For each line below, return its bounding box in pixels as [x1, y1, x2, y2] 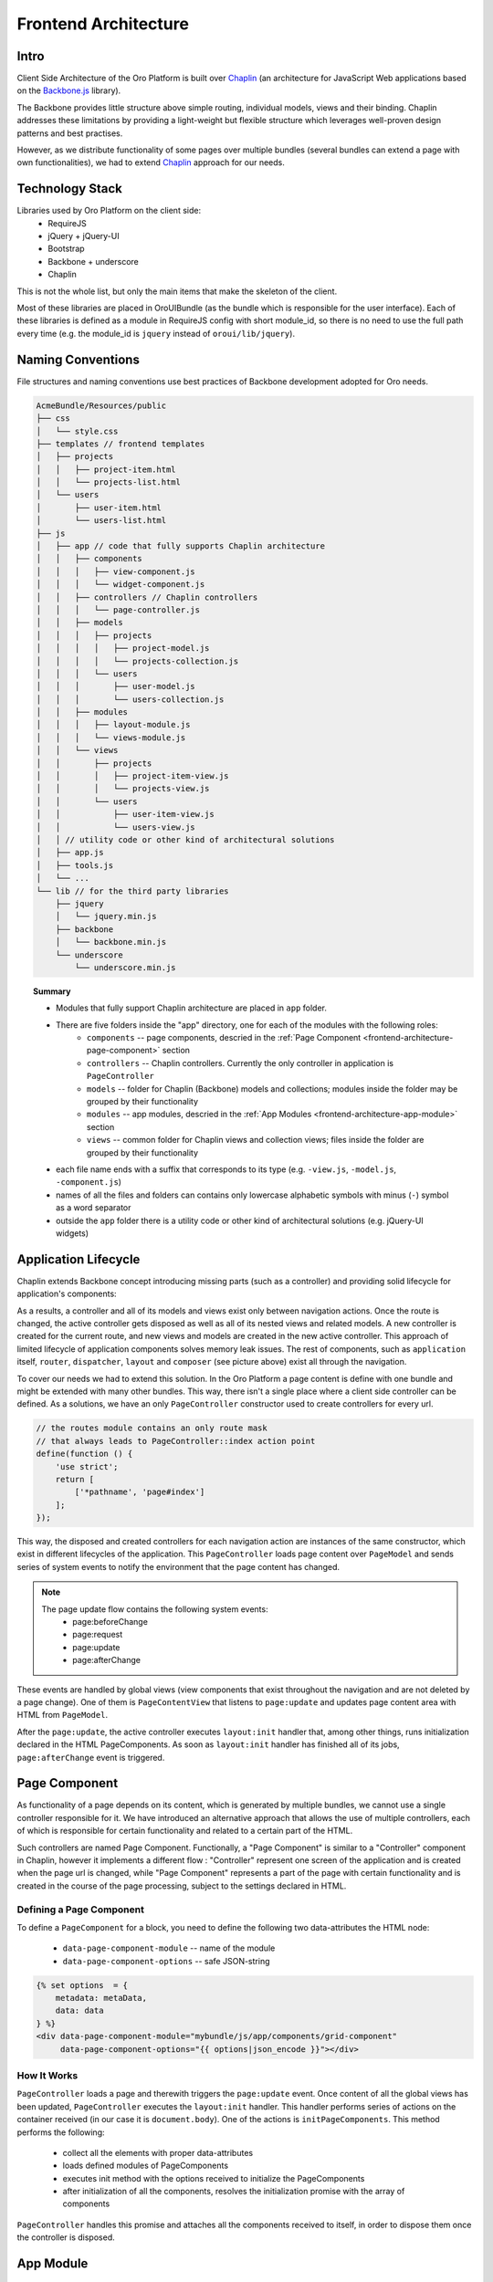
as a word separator [56, 1202, 131, 1213]
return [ [55, 1474, 95, 1484]
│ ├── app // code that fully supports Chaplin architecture [36, 541, 326, 551]
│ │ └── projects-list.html [36, 477, 182, 487]
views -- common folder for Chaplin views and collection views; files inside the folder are [87, 1135, 425, 1146]
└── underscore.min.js [74, 962, 177, 972]
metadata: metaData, [55, 1993, 148, 2004]
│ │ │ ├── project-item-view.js [36, 771, 229, 781]
